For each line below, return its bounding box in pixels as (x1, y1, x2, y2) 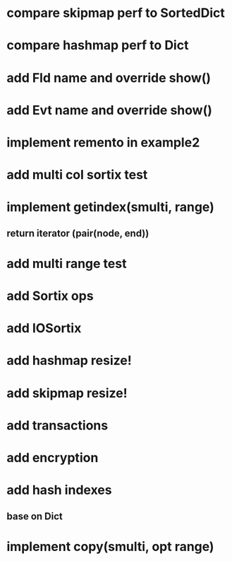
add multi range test (6, 255, 127, 272)
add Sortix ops (6, 288, 94, 304)
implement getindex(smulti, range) (6, 199, 214, 215)
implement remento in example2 (6, 134, 200, 150)
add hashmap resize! (6, 352, 132, 369)
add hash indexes (6, 482, 112, 498)
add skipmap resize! (6, 385, 128, 401)
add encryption (6, 450, 99, 466)
